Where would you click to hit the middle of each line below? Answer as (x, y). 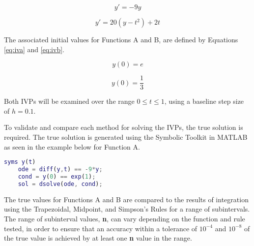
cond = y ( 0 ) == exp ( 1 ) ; (57, 176)
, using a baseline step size (204, 101)
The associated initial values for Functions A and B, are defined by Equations (121, 39)
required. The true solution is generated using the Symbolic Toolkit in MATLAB (126, 137)
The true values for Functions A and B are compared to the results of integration (126, 199)
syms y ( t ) (20, 162)
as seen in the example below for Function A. (72, 146)
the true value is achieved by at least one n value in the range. (98, 238)
